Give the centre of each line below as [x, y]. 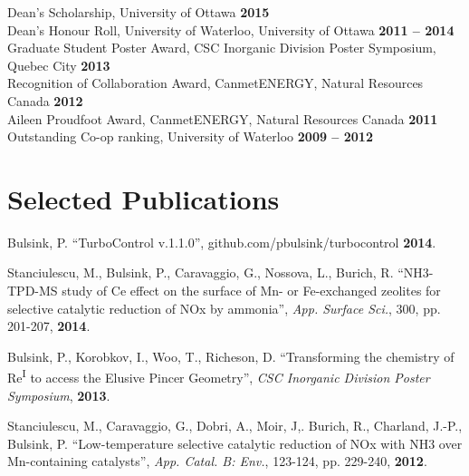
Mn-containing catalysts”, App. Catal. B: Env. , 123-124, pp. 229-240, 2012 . [217, 461]
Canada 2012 [45, 100]
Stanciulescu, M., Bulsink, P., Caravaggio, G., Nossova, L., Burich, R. [201, 272]
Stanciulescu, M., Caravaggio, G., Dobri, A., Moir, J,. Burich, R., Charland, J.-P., [235, 426]
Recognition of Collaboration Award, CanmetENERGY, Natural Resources [215, 83]
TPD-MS [33, 291]
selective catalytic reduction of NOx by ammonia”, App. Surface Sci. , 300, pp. [224, 308]
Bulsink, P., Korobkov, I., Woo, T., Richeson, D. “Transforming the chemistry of [231, 356]
